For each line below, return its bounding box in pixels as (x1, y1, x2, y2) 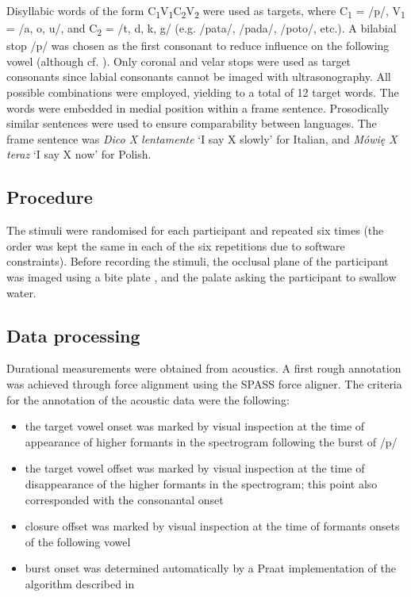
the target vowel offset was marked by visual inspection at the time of (25, 460, 365, 476)
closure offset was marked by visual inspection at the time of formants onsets (25, 518, 400, 534)
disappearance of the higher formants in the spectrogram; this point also (25, 475, 378, 492)
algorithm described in (25, 575, 135, 591)
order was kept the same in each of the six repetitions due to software (6, 237, 345, 254)
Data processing (6, 323, 140, 347)
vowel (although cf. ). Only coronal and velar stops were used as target (6, 52, 351, 69)
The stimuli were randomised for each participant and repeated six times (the (6, 222, 384, 239)
